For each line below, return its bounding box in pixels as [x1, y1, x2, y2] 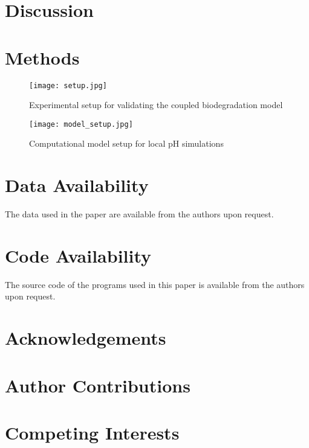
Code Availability [5, 243, 152, 267]
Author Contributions [5, 373, 190, 397]
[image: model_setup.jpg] [29, 120, 133, 129]
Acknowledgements [5, 325, 166, 350]
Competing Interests [5, 420, 180, 444]
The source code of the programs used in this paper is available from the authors [5, 278, 305, 290]
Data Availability [5, 173, 149, 197]
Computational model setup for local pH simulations [29, 137, 224, 150]
